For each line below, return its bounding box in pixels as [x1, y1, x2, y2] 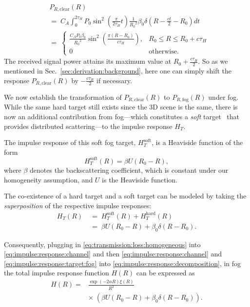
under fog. [208, 91, 239, 102]
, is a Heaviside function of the [152, 137, 243, 147]
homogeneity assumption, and [4, 174, 93, 184]
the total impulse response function [4, 268, 109, 278]
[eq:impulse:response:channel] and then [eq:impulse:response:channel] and [4, 249, 222, 259]
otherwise [149, 48, 177, 55]
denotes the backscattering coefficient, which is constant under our [30, 164, 229, 175]
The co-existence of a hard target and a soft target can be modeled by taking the [4, 191, 247, 201]
